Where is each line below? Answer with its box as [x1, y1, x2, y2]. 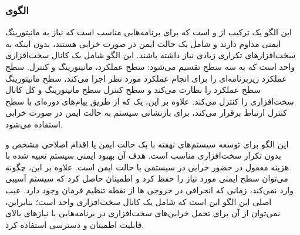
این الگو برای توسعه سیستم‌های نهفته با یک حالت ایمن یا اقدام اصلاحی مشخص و [5, 137, 289, 150]
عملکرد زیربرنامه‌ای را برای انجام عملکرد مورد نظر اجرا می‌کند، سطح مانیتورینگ [5, 72, 287, 84]
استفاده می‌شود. [5, 117, 63, 130]
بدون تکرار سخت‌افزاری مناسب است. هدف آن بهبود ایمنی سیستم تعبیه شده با [5, 149, 281, 162]
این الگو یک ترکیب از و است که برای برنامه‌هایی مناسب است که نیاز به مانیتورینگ [5, 26, 292, 38]
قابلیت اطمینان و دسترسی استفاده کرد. [5, 218, 144, 230]
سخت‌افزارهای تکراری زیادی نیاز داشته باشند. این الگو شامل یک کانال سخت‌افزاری [5, 49, 296, 61]
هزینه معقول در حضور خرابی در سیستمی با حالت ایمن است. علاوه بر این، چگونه [5, 160, 289, 173]
